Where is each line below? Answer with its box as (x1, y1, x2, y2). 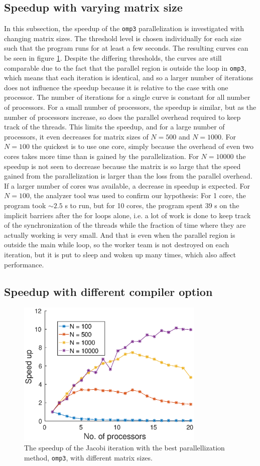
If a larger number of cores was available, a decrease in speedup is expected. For (4, 180, 250, 191)
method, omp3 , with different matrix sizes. (24, 452, 153, 462)
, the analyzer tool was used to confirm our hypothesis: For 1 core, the (29, 190, 246, 201)
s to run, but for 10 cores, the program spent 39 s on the (65, 200, 239, 211)
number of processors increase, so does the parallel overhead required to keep (4, 111, 241, 122)
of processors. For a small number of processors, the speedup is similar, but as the (4, 102, 256, 112)
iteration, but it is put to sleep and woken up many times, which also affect (4, 249, 236, 259)
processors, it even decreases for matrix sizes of (4, 131, 149, 141)
